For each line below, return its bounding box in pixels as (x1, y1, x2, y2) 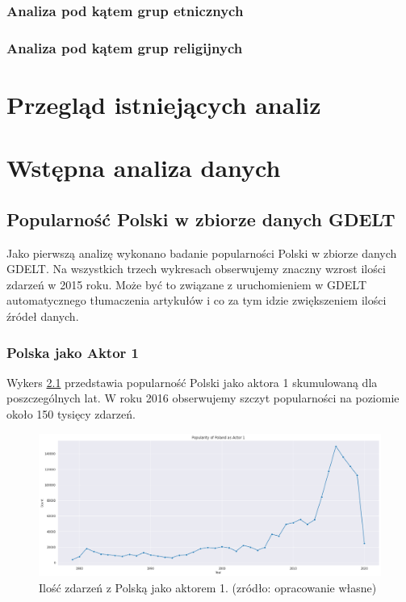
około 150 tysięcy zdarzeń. (6, 406, 136, 423)
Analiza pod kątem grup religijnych (6, 37, 243, 57)
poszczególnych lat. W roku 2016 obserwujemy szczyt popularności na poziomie (6, 389, 400, 406)
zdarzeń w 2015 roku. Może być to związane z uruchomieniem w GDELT (6, 276, 367, 293)
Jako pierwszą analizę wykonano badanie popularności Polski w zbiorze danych (6, 244, 397, 261)
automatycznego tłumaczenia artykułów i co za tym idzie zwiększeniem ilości (6, 292, 387, 309)
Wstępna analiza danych (6, 151, 281, 184)
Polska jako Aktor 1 (6, 342, 139, 362)
